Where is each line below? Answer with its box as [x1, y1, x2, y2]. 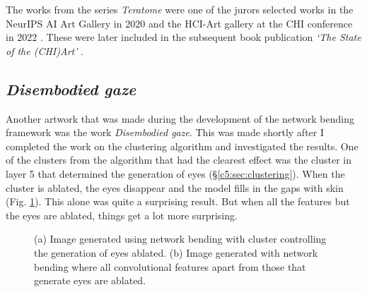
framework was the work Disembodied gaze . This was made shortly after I [6, 125, 325, 140]
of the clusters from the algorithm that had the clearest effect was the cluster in [6, 152, 351, 167]
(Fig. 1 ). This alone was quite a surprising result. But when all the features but [6, 194, 350, 209]
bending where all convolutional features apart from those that [34, 259, 306, 274]
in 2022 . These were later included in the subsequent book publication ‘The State [6, 30, 361, 44]
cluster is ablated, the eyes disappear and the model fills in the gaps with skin [6, 180, 344, 195]
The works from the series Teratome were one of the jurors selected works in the [6, 2, 354, 16]
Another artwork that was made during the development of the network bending [6, 111, 355, 126]
